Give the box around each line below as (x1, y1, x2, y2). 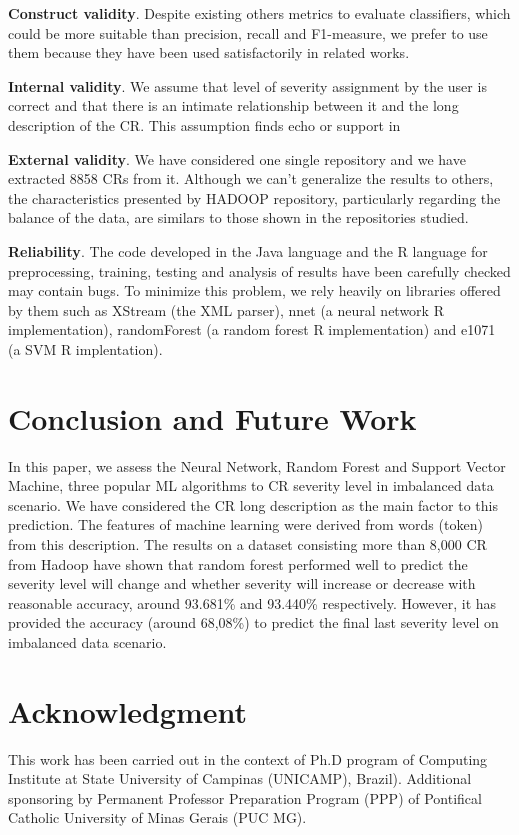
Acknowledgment (8, 690, 247, 731)
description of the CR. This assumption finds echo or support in (8, 114, 401, 135)
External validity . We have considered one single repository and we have (8, 148, 466, 169)
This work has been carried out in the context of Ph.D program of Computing (8, 748, 488, 769)
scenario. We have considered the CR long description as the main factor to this (8, 494, 498, 515)
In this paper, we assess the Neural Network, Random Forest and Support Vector (8, 455, 506, 476)
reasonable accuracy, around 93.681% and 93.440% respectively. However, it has (8, 592, 497, 613)
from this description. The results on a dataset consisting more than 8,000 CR (8, 534, 487, 554)
